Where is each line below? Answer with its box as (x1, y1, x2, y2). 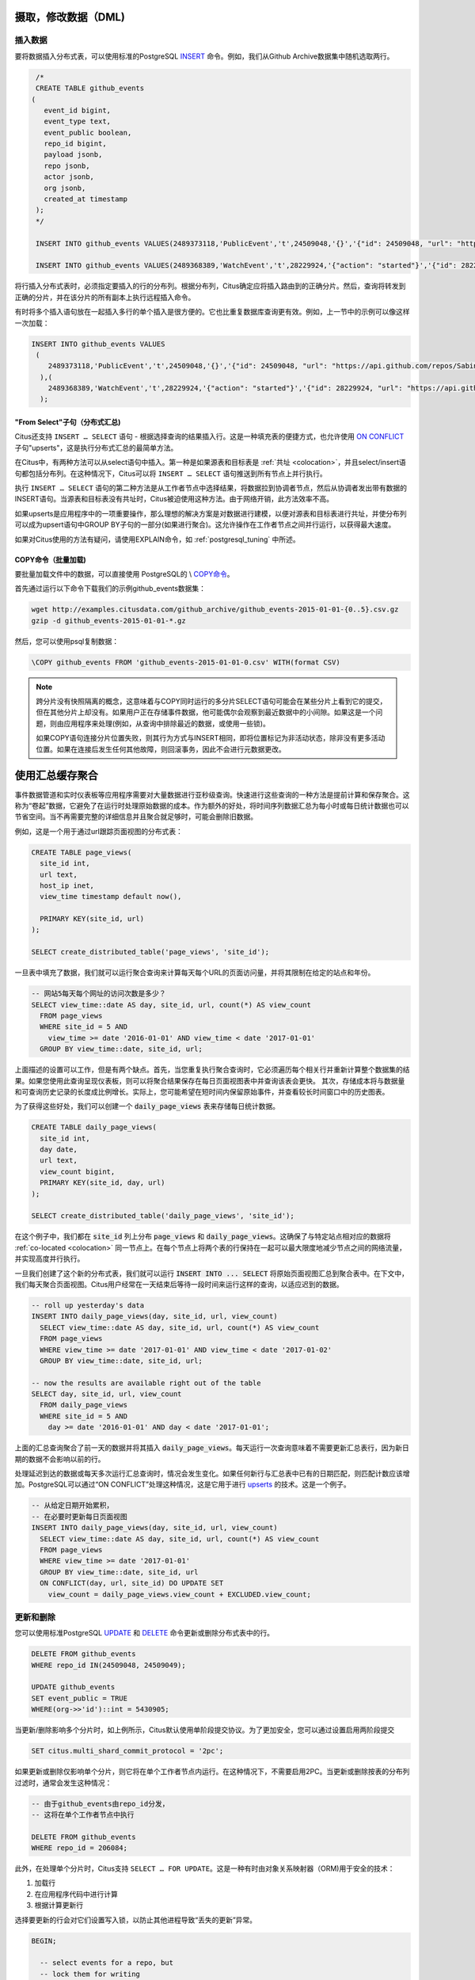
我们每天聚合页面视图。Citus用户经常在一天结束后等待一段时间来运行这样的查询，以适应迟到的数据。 (14, 1279, 344, 1289)
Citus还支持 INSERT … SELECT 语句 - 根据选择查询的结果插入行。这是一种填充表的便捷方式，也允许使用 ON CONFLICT (14, 432, 405, 441)
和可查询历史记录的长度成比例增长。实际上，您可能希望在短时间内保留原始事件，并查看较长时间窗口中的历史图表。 (14, 1087, 389, 1096)
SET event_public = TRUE (31, 1693, 128, 1703)
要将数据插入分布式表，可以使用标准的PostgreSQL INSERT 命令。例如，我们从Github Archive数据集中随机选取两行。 (14, 51, 394, 61)
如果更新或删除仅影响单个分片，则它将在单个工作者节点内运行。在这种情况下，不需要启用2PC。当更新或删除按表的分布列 (14, 1767, 410, 1776)
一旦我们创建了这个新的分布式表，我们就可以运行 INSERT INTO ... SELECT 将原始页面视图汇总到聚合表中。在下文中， (14, 1268, 409, 1278)
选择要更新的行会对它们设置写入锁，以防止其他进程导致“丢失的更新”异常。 (14, 1915, 257, 1925)
